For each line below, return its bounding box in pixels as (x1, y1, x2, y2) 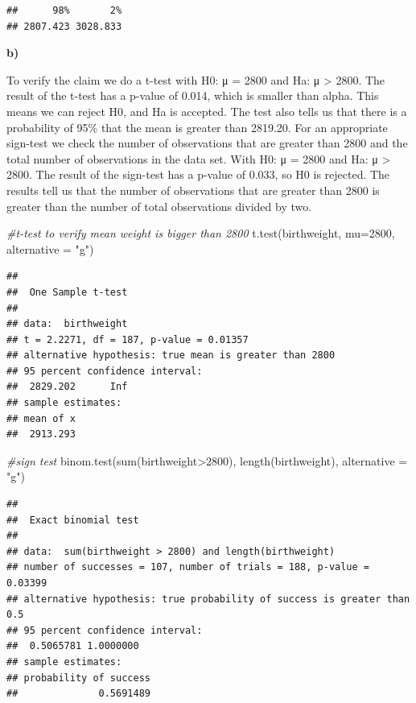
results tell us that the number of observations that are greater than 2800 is (6, 181, 380, 198)
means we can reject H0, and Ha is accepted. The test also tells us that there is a (6, 102, 407, 119)
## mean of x (6, 412, 76, 424)
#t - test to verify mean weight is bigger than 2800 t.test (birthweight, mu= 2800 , (6, 225, 395, 242)
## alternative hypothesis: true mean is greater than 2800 (6, 349, 336, 362)
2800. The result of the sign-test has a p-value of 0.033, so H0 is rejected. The (6, 166, 390, 183)
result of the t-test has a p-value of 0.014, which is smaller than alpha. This (6, 87, 379, 104)
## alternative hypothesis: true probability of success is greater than (6, 593, 410, 605)
